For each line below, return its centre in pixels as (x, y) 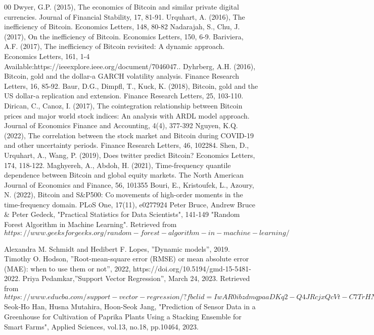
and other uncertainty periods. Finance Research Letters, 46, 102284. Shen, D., (127, 145)
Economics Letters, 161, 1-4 (47, 56)
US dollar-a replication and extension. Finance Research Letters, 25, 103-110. (124, 96)
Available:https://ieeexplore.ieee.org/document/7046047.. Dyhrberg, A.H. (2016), (130, 66)
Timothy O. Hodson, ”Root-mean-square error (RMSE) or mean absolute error (127, 259)
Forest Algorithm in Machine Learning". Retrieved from (90, 224)
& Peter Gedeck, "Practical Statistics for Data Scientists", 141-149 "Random (122, 214)
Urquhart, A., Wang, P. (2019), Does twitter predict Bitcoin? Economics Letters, (130, 155)
